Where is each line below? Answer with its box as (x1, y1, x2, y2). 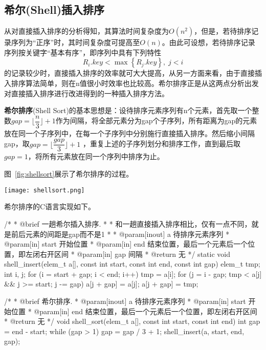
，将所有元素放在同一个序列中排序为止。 (28, 151, 164, 162)
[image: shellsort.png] (4, 186, 85, 194)
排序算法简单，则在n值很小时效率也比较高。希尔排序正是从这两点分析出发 (11, 77, 259, 88)
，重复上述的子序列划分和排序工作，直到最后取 (82, 138, 240, 149)
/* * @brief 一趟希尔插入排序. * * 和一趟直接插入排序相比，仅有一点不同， (4, 218, 252, 229)
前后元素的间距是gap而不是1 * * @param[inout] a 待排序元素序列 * (11, 228, 230, 239)
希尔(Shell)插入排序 (4, 2, 105, 17)
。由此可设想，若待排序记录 (162, 37, 255, 48)
